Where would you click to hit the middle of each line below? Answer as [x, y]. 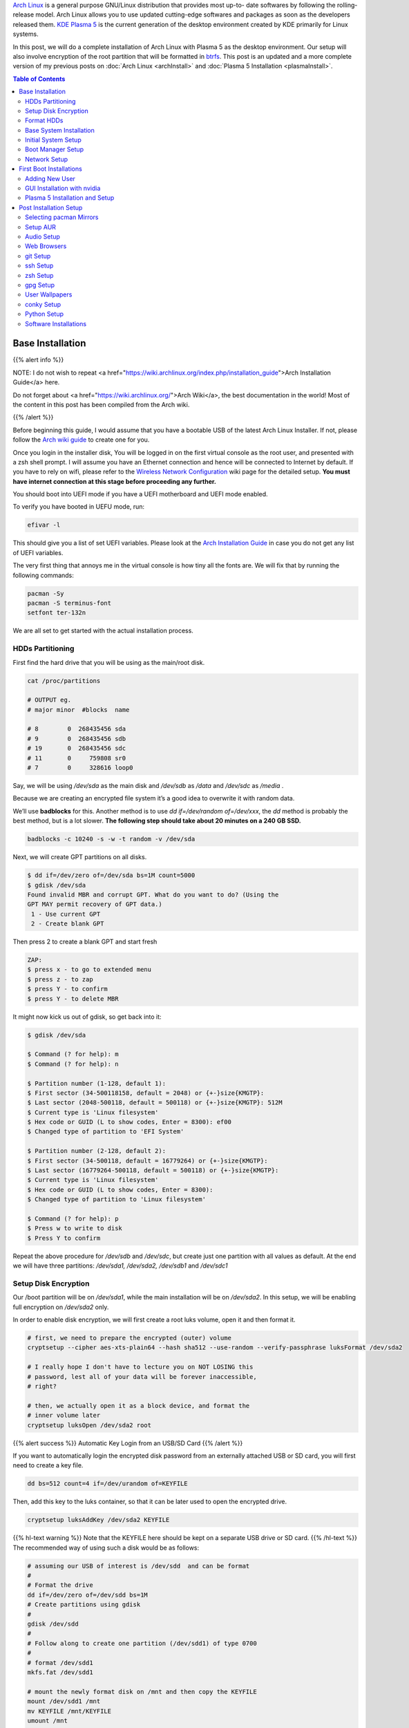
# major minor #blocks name [78, 710]
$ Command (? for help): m [73, 1054]
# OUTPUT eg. [49, 700]
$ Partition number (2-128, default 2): [96, 1151]
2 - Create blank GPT [68, 924]
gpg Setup [40, 285]
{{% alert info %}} [38, 360]
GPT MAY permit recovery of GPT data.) [95, 904]
